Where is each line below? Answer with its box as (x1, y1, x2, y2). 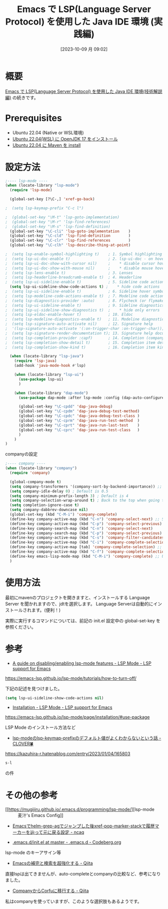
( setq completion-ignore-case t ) (9, 503, 79, 508)
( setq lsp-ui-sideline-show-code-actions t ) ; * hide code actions (9, 284, 160, 289)
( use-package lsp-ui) (18, 376, 64, 382)
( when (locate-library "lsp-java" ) (9, 354, 84, 359)
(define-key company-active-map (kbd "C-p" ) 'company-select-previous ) (9, 521, 162, 526)
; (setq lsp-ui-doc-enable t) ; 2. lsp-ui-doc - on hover (5, 256, 166, 261)
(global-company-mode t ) (9, 479, 61, 485)
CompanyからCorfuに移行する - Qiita (12, 888, 89, 894)
